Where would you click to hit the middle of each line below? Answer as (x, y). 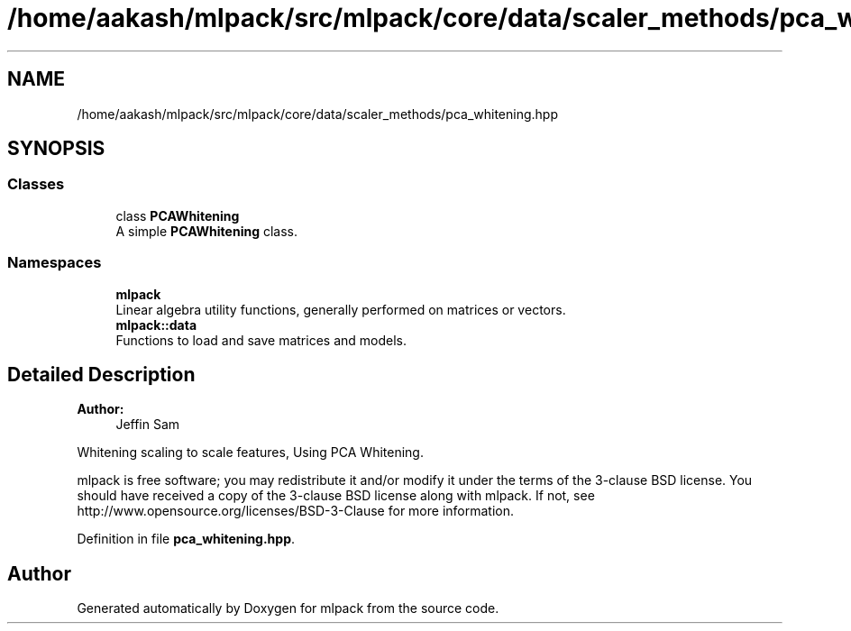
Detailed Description (101, 374)
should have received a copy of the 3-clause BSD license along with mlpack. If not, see (336, 496)
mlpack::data (156, 325)
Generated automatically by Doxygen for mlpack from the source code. (288, 608)
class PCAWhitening (178, 215)
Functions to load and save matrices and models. (261, 340)
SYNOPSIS (56, 149)
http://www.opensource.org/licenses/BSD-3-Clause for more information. (295, 511)
